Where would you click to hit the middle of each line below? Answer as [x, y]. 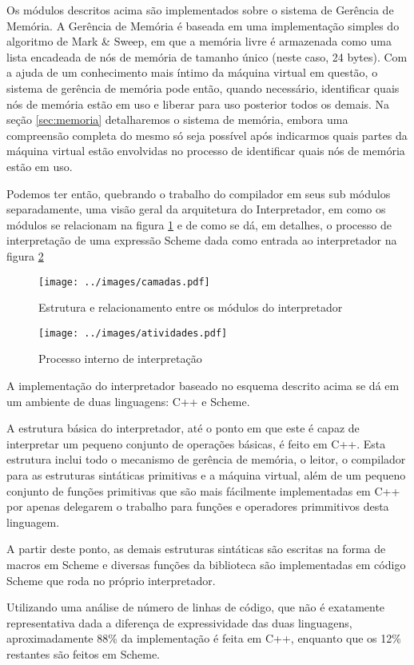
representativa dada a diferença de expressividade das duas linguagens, [179, 622]
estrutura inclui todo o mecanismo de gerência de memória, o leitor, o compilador [206, 459]
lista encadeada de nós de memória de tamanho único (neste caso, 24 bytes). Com [207, 56]
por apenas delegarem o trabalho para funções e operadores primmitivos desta [198, 506]
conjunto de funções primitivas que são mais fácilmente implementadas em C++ [203, 490]
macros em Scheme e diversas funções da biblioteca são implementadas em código [206, 564]
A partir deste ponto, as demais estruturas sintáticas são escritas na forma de [196, 549]
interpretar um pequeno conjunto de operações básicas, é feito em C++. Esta [196, 443]
